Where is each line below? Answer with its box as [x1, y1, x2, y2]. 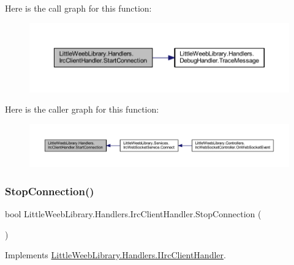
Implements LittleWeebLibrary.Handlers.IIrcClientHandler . [5, 248, 226, 261]
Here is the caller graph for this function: [5, 103, 159, 116]
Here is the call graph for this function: [5, 2, 152, 14]
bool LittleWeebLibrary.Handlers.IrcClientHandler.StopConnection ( [5, 207, 262, 220]
